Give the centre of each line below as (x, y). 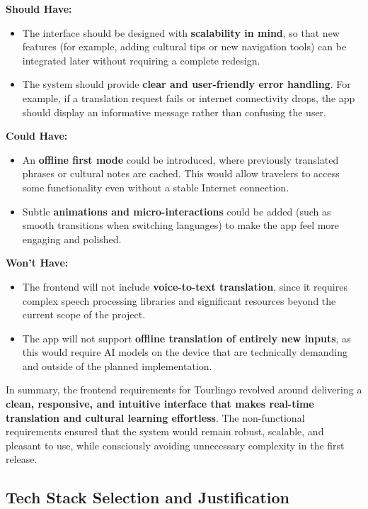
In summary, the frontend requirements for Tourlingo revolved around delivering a (184, 390)
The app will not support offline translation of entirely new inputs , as (186, 338)
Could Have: (37, 136)
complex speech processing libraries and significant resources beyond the (179, 300)
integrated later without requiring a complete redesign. (141, 60)
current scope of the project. (84, 314)
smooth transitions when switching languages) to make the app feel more (181, 225)
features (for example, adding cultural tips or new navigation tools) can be (184, 46)
